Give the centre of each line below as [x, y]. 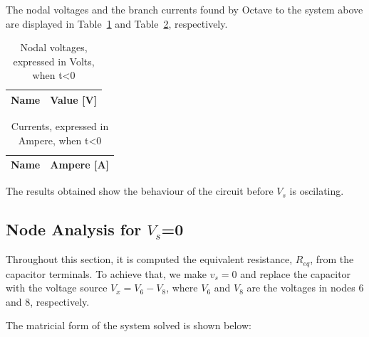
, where [182, 288]
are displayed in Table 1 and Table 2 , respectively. [117, 23]
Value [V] [74, 99]
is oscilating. [317, 191]
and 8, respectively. [48, 301]
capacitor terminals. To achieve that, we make [106, 273]
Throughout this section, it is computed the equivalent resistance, [149, 259]
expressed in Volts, [54, 61]
